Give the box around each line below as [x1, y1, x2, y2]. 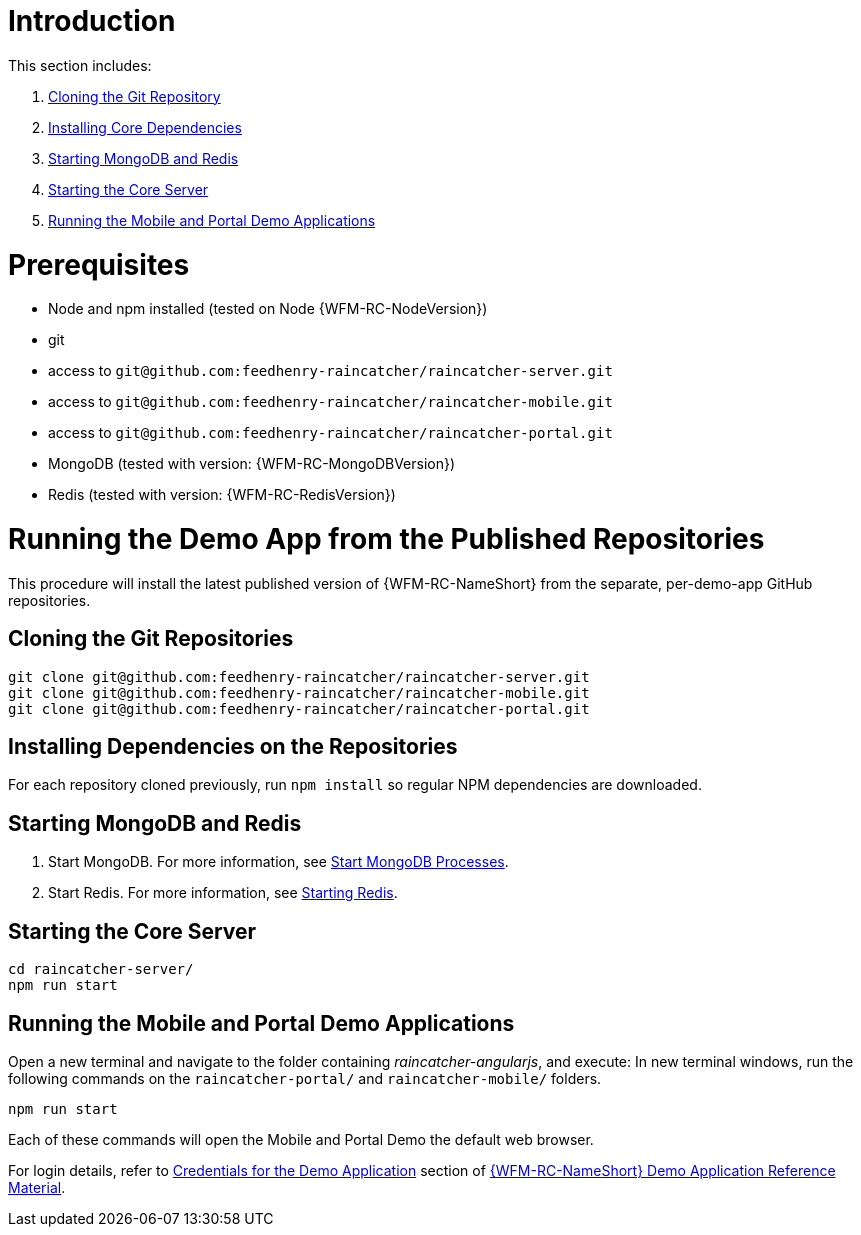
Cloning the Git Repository [48, 87, 221, 105]
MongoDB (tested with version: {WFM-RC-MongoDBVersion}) [48, 455, 456, 473]
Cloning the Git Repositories [8, 626, 294, 652]
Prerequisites [8, 247, 190, 282]
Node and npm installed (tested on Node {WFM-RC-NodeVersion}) [48, 300, 488, 318]
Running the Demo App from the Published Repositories [8, 522, 765, 556]
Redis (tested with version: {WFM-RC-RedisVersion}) [48, 486, 396, 504]
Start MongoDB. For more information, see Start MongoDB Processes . [48, 853, 509, 871]
